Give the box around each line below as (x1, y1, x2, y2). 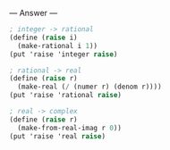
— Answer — (9, 8, 58, 18)
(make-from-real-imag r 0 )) (17, 123, 123, 132)
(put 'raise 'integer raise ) (9, 49, 118, 59)
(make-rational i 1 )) (17, 41, 98, 50)
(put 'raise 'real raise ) (9, 131, 106, 141)
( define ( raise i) (9, 33, 78, 42)
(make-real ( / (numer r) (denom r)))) (17, 82, 163, 92)
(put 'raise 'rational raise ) (9, 91, 123, 100)
